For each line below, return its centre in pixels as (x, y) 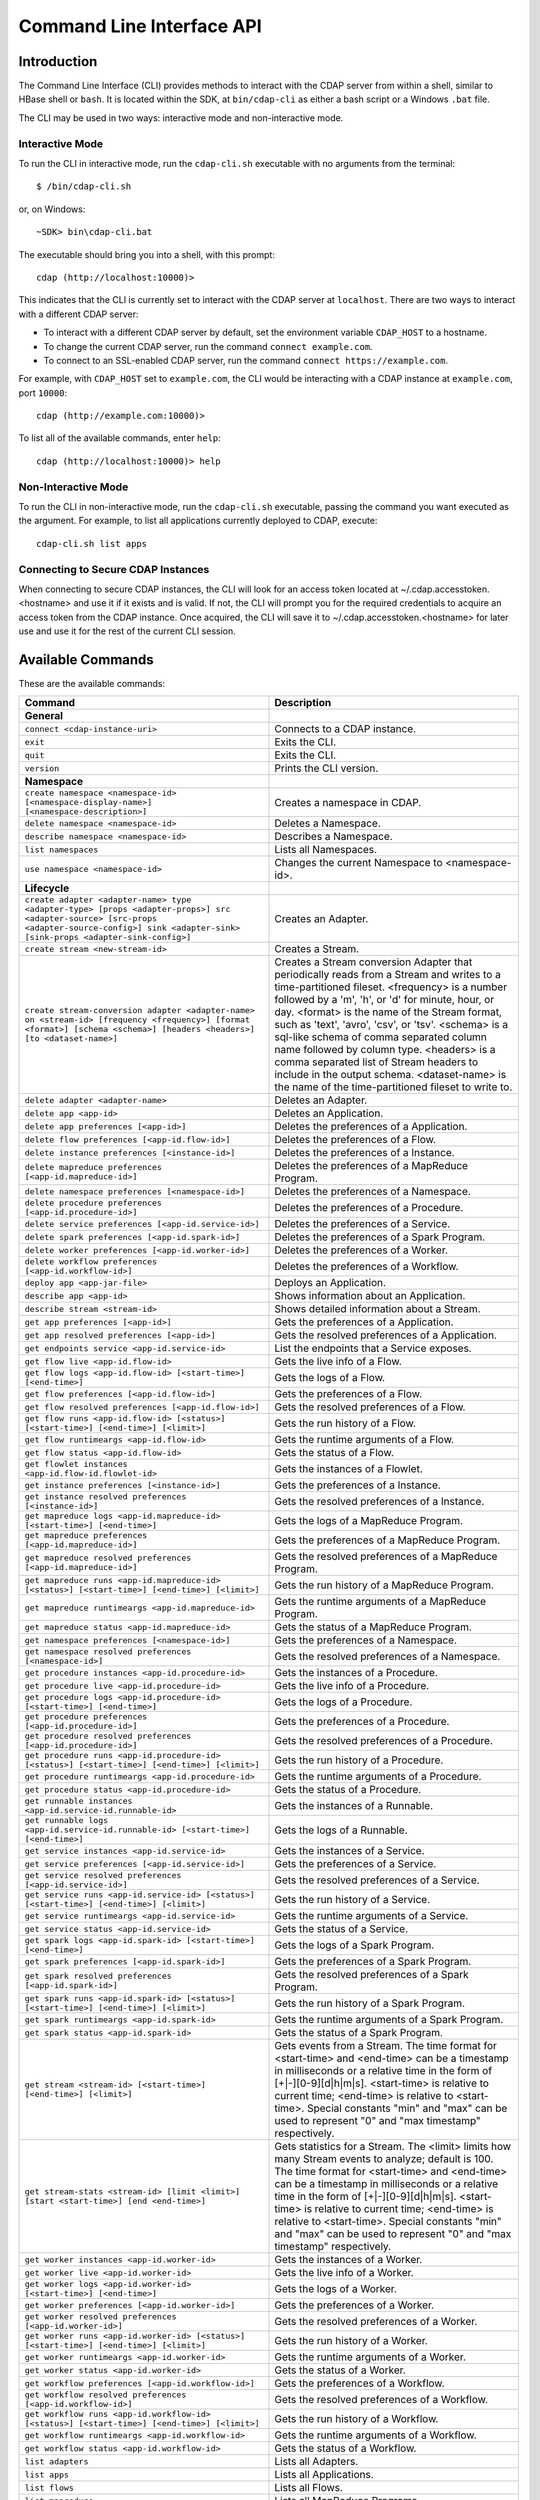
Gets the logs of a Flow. (329, 1378)
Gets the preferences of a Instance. (358, 1485)
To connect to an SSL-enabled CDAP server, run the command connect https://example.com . (246, 360)
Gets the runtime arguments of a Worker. (370, 2357)
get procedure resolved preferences (108, 1736)
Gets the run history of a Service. (352, 1900)
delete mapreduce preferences (93, 1167)
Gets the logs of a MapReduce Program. (369, 1521)
